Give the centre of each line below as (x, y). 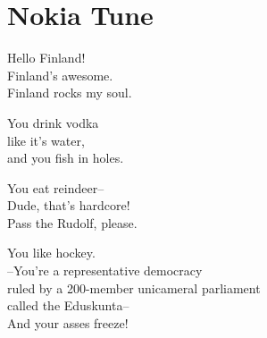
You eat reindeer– (56, 187)
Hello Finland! (46, 58)
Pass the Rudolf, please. (72, 222)
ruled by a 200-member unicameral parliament (134, 287)
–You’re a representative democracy (105, 270)
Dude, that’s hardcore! (69, 205)
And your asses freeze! (68, 322)
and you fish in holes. (66, 158)
